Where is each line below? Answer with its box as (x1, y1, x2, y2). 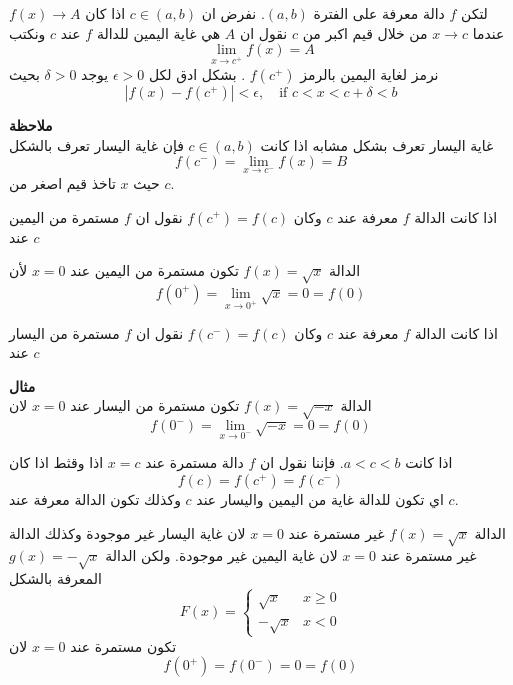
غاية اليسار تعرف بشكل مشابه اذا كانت (260, 134, 494, 155)
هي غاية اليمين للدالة (96, 22, 221, 43)
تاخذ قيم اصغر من (9, 172, 116, 193)
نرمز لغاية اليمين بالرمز (300, 63, 439, 84)
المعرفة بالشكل (9, 568, 102, 589)
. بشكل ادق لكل (148, 63, 246, 84)
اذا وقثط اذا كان (9, 452, 104, 473)
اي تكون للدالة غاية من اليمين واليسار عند (196, 489, 444, 509)
